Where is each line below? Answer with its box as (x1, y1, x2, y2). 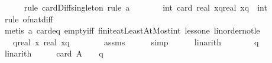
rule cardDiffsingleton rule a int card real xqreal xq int (24, 1, 267, 13)
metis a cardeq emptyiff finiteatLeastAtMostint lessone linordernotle (4, 24, 260, 37)
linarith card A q (4, 47, 103, 59)
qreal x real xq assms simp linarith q (12, 35, 259, 48)
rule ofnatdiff (4, 12, 53, 25)
